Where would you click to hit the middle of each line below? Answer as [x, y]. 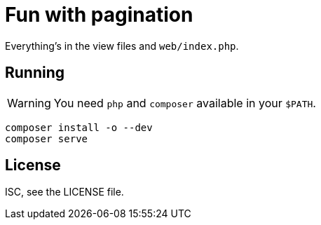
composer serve [47, 138]
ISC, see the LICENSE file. [64, 192]
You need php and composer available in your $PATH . [185, 103]
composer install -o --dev [79, 127]
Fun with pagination [99, 15]
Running [35, 73]
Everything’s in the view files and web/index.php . [122, 46]
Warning [29, 103]
